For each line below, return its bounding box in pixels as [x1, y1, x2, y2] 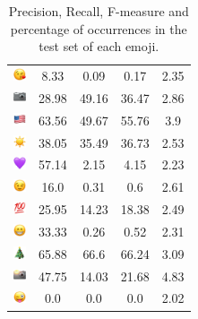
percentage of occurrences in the [10, 19, 187, 38]
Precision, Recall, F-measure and [8, 2, 189, 20]
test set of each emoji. [39, 37, 159, 56]
